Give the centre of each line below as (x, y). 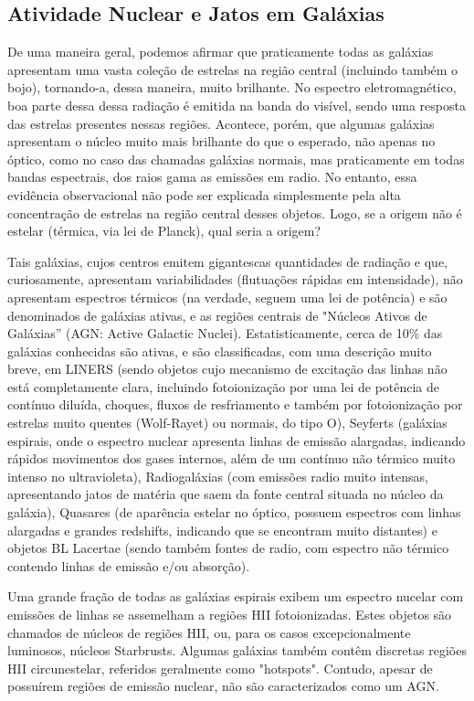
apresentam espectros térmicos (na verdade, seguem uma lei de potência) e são (227, 297)
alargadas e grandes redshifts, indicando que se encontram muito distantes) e (222, 530)
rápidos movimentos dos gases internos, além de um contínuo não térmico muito (232, 458)
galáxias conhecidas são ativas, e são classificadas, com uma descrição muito (220, 350)
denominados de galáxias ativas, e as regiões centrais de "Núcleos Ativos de (217, 315)
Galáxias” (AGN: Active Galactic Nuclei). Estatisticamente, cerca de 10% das (225, 333)
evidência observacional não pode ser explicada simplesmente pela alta (204, 194)
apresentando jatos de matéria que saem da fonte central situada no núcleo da (226, 494)
